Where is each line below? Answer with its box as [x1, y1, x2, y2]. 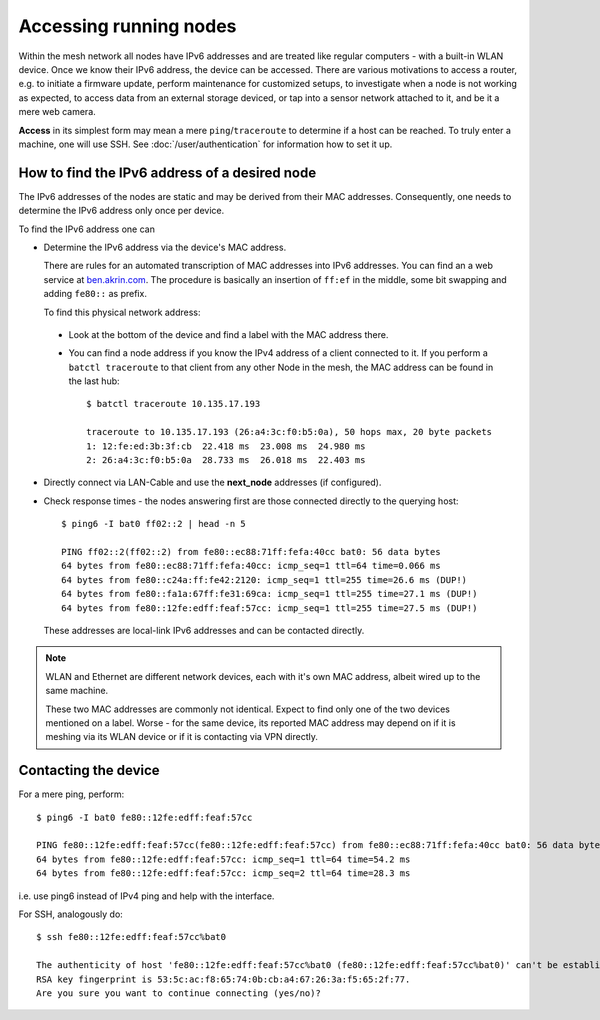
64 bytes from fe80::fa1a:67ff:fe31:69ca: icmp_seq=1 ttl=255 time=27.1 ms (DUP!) [61, 588, 478, 600]
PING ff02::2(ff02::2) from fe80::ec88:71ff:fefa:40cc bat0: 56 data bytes [61, 546, 441, 557]
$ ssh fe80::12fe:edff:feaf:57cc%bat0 [36, 931, 227, 943]
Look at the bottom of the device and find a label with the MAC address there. [68, 328, 389, 340]
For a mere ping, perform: [18, 788, 125, 800]
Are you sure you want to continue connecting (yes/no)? [36, 987, 322, 999]
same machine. [45, 685, 109, 697]
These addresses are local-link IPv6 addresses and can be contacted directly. [43, 624, 365, 636]
